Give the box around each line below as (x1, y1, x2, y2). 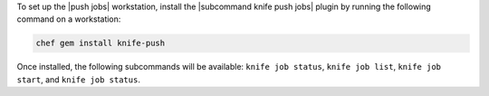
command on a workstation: (16, 14, 121, 24)
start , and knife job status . (16, 73, 140, 85)
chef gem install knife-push (35, 38, 166, 49)
